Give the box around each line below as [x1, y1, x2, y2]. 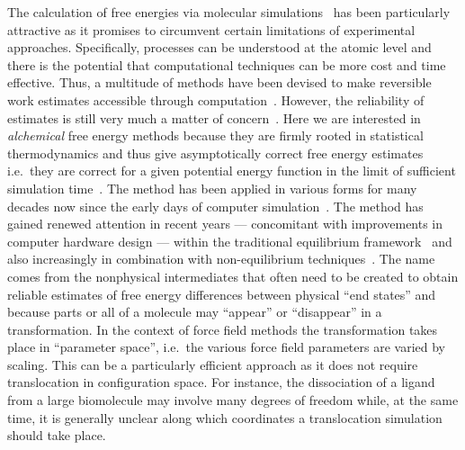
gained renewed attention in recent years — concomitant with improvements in [7, 214, 443, 233]
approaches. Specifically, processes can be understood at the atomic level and [7, 38, 432, 57]
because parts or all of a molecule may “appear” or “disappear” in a [7, 302, 382, 321]
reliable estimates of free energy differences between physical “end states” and [7, 284, 436, 303]
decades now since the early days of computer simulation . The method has [7, 196, 424, 215]
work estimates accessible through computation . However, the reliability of [7, 90, 425, 109]
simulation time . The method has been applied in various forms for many [7, 178, 417, 197]
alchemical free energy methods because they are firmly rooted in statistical [7, 126, 424, 145]
